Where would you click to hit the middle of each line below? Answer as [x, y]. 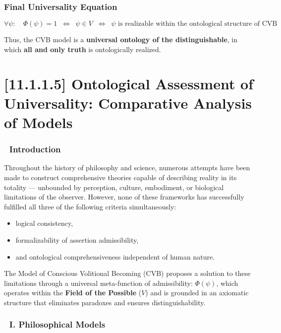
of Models [38, 122]
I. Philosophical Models [57, 324]
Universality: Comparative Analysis [128, 102]
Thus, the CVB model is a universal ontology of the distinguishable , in [121, 39]
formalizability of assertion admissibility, [77, 239]
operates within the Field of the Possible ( [73, 293]
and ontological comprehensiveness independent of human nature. [115, 256]
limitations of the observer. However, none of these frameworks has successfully [124, 197]
